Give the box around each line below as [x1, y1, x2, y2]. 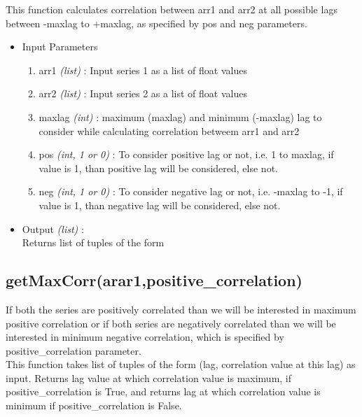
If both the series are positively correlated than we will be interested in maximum [6, 302, 356, 316]
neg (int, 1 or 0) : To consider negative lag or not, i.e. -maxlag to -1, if [39, 184, 343, 199]
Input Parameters [22, 39, 98, 54]
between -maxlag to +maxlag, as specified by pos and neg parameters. [6, 15, 307, 30]
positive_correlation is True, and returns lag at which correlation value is [6, 384, 321, 399]
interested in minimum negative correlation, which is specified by [6, 330, 284, 344]
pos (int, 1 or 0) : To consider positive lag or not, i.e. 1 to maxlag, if [39, 147, 334, 162]
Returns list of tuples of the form [22, 235, 165, 250]
